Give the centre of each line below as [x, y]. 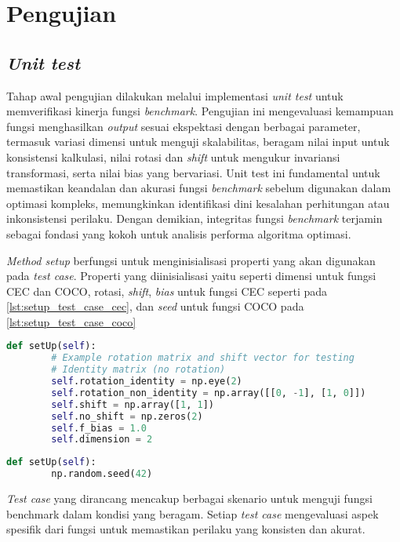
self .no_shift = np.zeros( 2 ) [127, 416]
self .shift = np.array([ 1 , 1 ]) [133, 404]
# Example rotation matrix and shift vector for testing [203, 358]
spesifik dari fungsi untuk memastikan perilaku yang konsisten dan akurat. [186, 529]
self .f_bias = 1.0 [99, 428]
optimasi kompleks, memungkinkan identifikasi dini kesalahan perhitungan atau [198, 203]
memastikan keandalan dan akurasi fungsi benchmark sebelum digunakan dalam [199, 188]
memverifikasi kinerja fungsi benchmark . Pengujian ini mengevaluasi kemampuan [200, 111]
